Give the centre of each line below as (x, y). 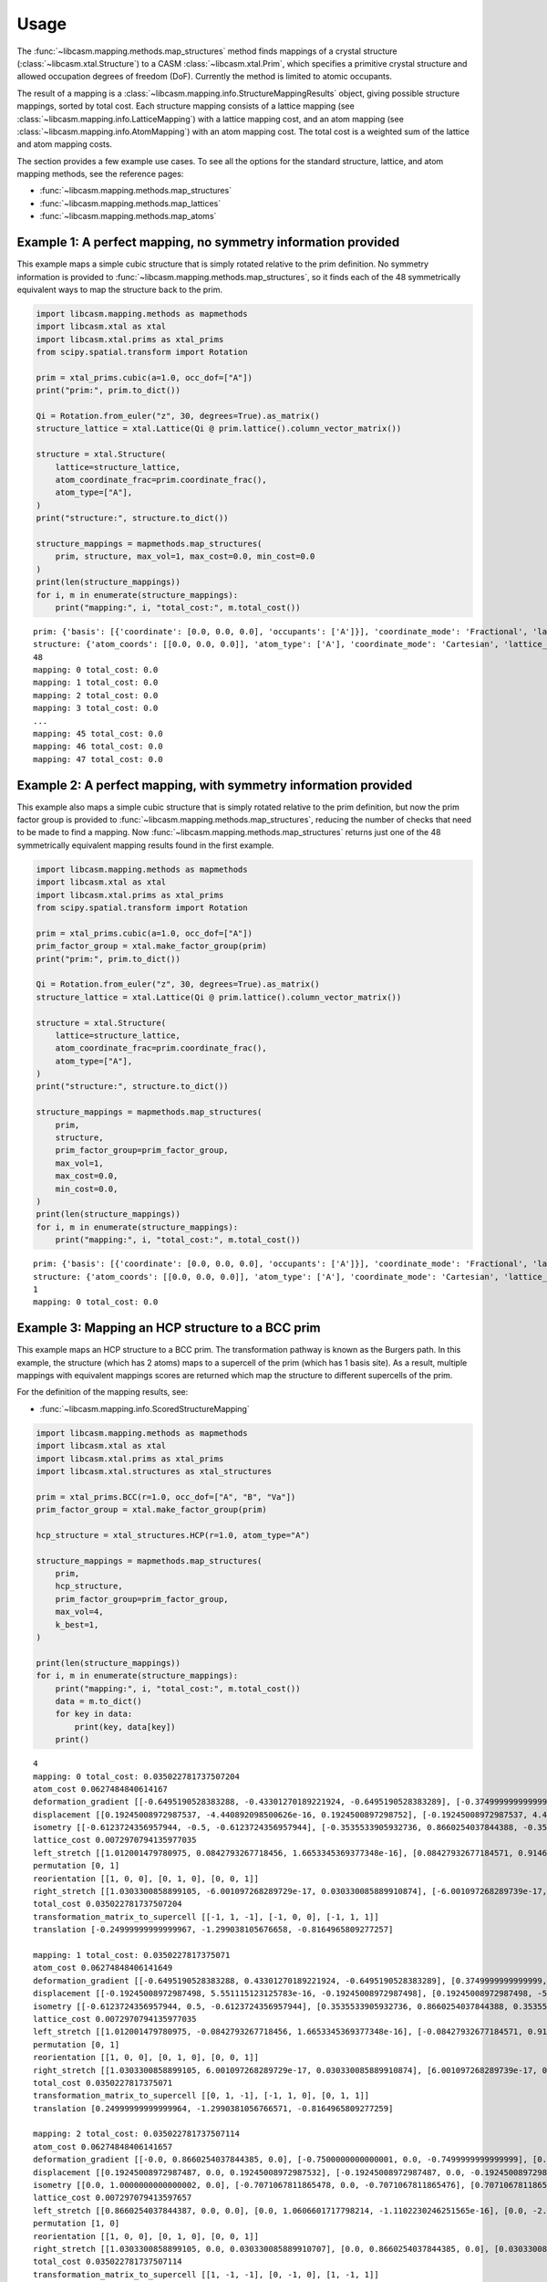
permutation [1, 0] (77, 2224)
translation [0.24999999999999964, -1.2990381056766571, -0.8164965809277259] (213, 2108)
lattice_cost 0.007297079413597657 (113, 2198)
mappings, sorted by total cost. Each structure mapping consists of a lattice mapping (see (186, 106)
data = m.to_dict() (99, 1701)
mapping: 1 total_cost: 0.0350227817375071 (132, 1955)
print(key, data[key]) (125, 1727)
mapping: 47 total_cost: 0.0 (98, 759)
